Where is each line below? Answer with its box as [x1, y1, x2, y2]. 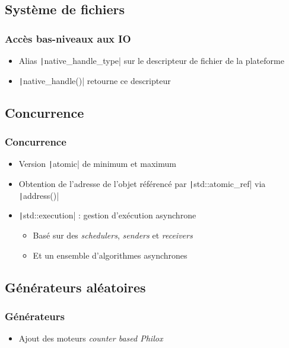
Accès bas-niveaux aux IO [5, 31, 131, 46]
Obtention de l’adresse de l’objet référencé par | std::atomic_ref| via [18, 177, 266, 189]
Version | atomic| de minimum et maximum [18, 157, 176, 170]
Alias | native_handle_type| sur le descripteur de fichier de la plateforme [18, 54, 284, 66]
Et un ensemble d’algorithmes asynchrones [33, 249, 188, 261]
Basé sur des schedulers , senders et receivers [33, 228, 193, 241]
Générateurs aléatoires [5, 278, 146, 296]
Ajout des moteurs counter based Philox [18, 332, 163, 344]
